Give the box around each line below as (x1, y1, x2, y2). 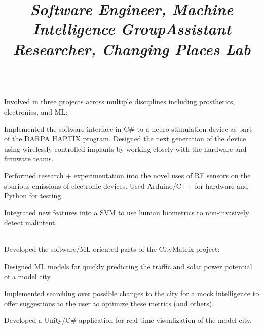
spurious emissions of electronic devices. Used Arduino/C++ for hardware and (4, 180, 248, 191)
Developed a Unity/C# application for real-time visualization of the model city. (4, 315, 252, 325)
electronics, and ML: (4, 106, 68, 117)
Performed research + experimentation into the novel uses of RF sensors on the (4, 170, 251, 180)
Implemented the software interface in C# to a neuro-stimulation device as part (4, 123, 252, 134)
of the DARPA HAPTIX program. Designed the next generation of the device (4, 133, 246, 144)
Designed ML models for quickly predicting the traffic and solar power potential (4, 261, 252, 272)
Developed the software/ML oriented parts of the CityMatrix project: (4, 244, 220, 254)
